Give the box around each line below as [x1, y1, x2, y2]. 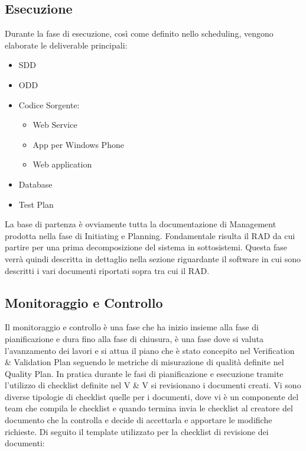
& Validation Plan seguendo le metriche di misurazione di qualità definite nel [5, 356, 284, 368]
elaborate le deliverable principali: [5, 38, 128, 51]
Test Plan [18, 198, 54, 210]
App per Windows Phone [32, 138, 124, 150]
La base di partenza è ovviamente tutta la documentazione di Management [5, 218, 276, 230]
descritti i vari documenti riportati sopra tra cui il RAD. [5, 264, 210, 276]
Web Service [32, 118, 77, 131]
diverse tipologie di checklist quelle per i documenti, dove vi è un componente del [5, 390, 299, 402]
